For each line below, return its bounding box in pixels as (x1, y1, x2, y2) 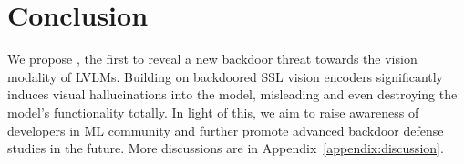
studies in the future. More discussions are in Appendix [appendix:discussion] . (7, 138, 444, 158)
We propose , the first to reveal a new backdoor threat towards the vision (7, 49, 418, 68)
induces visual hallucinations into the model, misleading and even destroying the (7, 85, 458, 104)
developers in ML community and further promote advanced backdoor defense (7, 120, 444, 139)
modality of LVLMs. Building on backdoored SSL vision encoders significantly (7, 67, 444, 86)
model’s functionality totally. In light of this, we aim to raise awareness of (7, 102, 419, 121)
